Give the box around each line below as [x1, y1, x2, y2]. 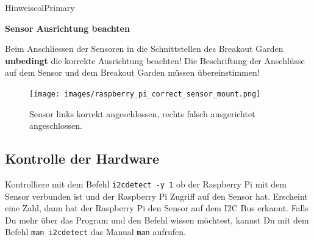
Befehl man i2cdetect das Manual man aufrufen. [5, 225, 186, 238]
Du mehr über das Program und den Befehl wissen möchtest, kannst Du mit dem [5, 213, 309, 226]
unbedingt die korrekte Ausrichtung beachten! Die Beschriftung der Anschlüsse [5, 54, 305, 67]
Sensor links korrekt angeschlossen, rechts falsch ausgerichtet [29, 107, 255, 120]
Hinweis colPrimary [5, 1, 75, 13]
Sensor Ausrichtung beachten [5, 21, 130, 34]
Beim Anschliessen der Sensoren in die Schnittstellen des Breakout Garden [5, 42, 284, 55]
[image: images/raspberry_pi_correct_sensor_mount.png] [29, 89, 261, 98]
